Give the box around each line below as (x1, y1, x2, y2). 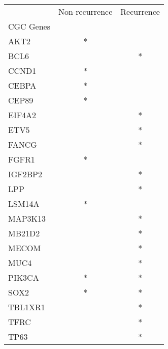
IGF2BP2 (8, 168, 43, 180)
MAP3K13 (8, 212, 46, 224)
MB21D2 (8, 227, 40, 239)
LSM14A (8, 198, 40, 209)
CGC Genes (8, 20, 50, 32)
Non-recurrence (58, 6, 113, 17)
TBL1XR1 (8, 301, 45, 313)
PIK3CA (8, 272, 39, 283)
